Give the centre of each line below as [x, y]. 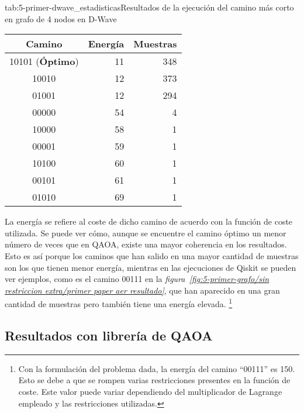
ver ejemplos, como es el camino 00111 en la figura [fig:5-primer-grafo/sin [137, 279]
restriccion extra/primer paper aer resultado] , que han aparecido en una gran [142, 290]
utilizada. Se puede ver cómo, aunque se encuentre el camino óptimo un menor [146, 233]
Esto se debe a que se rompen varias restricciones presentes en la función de [154, 380]
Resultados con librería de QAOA [109, 335]
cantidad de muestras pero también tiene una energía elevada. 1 [119, 303]
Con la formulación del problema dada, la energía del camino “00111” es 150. [157, 368]
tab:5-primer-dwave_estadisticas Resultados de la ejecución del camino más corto [149, 7]
